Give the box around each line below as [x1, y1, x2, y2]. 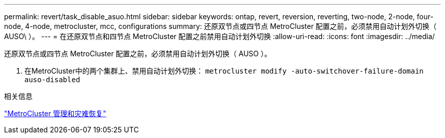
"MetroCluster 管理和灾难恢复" [4, 109, 106, 118]
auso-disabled [24, 76, 80, 84]
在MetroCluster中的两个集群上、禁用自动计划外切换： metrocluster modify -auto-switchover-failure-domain [24, 66, 424, 75]
